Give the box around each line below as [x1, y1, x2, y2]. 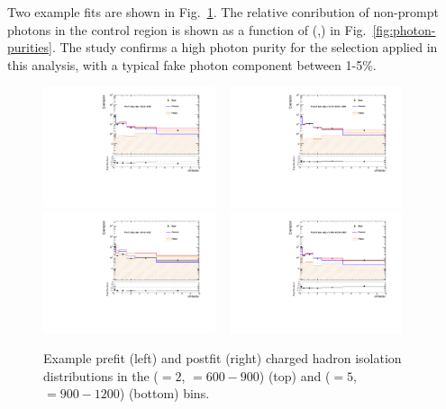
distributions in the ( [43, 366, 159, 385]
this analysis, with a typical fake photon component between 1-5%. [7, 55, 377, 74]
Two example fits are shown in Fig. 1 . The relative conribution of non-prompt [7, 3, 439, 21]
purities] [7, 38, 52, 57]
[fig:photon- [372, 20, 436, 39]
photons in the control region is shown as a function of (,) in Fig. [7, 20, 367, 39]
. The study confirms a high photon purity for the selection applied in [51, 38, 438, 57]
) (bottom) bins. [119, 384, 210, 403]
